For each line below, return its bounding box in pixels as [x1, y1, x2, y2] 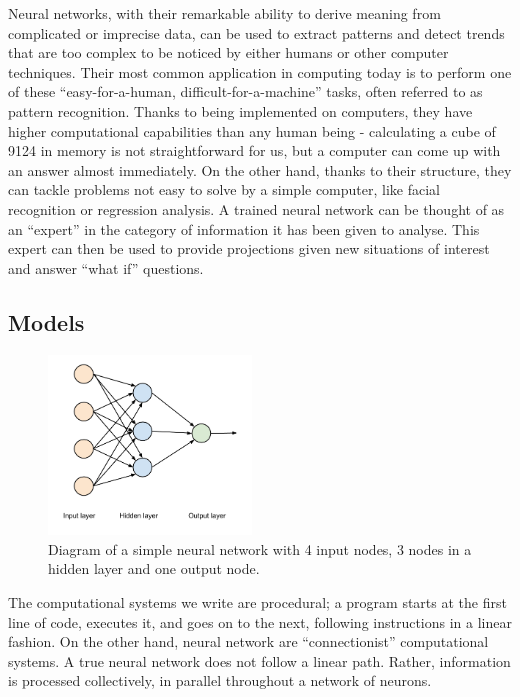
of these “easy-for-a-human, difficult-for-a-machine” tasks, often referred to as [8, 81, 483, 102]
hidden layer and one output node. [48, 558, 260, 579]
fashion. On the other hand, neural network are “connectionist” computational [8, 631, 489, 652]
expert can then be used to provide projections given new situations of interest [8, 238, 490, 259]
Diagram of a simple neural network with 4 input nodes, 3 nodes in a [48, 538, 472, 559]
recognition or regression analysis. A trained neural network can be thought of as [8, 198, 505, 219]
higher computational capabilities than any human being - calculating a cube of [8, 120, 496, 141]
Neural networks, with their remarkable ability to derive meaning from [8, 3, 441, 23]
